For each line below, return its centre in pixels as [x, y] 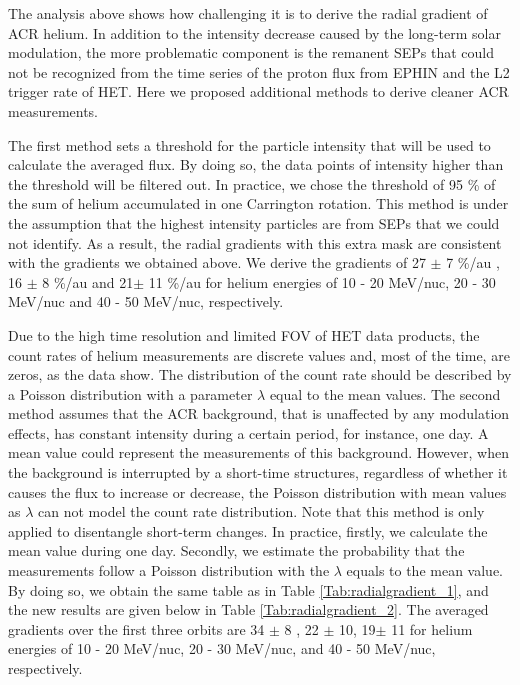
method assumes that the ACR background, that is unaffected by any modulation [259, 413]
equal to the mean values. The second [385, 393]
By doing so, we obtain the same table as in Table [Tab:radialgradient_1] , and [248, 589]
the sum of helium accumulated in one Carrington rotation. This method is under [258, 203]
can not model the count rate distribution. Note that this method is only [261, 511]
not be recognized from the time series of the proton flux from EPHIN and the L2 [259, 71]
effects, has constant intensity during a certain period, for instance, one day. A [248, 432]
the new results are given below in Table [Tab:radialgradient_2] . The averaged [248, 609]
